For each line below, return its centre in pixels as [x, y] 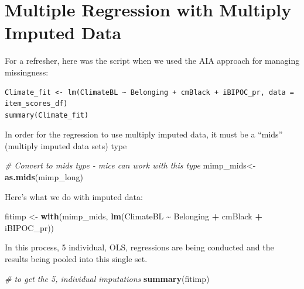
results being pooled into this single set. [76, 259]
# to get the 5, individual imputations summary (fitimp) [107, 278]
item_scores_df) [36, 104]
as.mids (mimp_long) [44, 177]
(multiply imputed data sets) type [66, 145]
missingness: [27, 72]
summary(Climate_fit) [47, 115]
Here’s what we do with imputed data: [74, 196]
